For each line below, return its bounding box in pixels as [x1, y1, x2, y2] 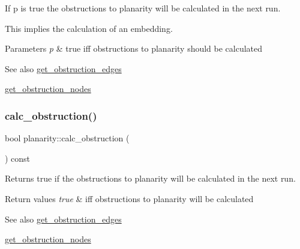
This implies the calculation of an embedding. [5, 22, 173, 34]
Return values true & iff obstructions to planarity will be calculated [5, 192, 254, 204]
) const [5, 152, 31, 164]
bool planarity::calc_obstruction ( [5, 132, 130, 144]
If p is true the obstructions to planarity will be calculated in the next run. [5, 2, 281, 14]
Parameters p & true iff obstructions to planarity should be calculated [5, 42, 263, 55]
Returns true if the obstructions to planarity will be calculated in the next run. [5, 172, 296, 185]
